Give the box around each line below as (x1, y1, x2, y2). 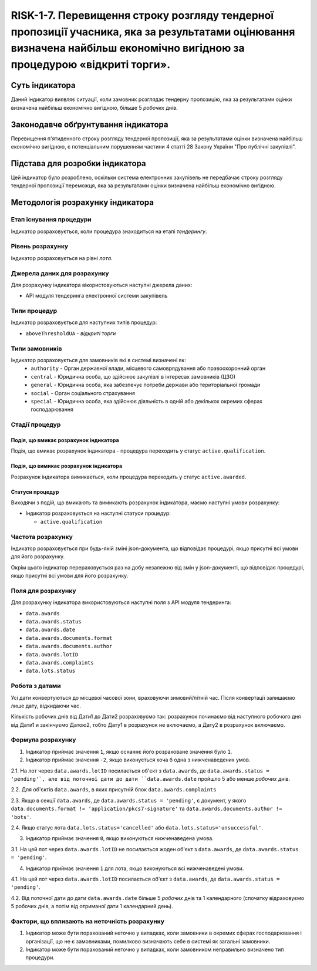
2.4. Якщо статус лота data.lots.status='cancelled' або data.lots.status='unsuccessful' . (11, 824, 264, 831)
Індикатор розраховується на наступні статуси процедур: (25, 510, 171, 517)
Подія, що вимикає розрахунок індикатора (11, 463, 123, 470)
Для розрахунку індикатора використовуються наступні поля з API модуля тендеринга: (11, 599, 231, 606)
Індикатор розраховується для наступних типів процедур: (11, 319, 157, 326)
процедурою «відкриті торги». (11, 58, 171, 72)
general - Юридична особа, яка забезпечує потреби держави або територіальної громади (31, 382, 261, 389)
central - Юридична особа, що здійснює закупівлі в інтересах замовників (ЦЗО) (31, 373, 236, 380)
